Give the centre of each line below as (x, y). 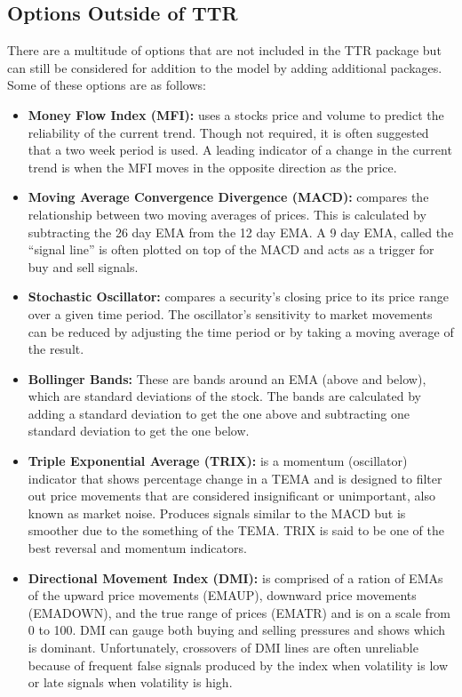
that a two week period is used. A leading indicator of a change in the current (240, 150)
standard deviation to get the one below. (139, 431)
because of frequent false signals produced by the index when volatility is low (238, 665)
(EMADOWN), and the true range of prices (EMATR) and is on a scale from (239, 612)
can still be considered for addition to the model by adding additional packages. (225, 67)
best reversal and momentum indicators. (137, 548)
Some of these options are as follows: (107, 85)
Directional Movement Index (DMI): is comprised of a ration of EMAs (235, 577)
